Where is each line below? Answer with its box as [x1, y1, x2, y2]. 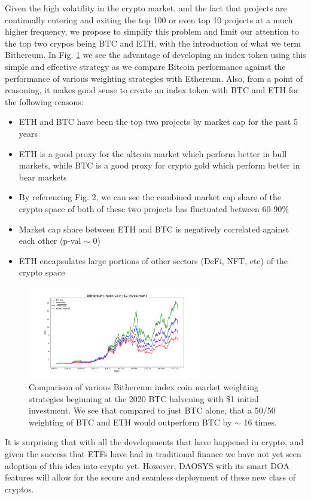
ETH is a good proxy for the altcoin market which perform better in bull [19, 147, 287, 160]
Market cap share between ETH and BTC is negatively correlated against [19, 222, 289, 235]
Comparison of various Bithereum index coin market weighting [29, 381, 258, 393]
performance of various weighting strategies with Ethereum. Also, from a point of [5, 72, 303, 84]
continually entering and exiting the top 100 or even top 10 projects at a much [5, 13, 293, 26]
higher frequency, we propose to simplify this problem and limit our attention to [5, 25, 299, 38]
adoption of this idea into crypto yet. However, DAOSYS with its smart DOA [5, 459, 289, 472]
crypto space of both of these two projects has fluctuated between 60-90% [19, 202, 289, 215]
